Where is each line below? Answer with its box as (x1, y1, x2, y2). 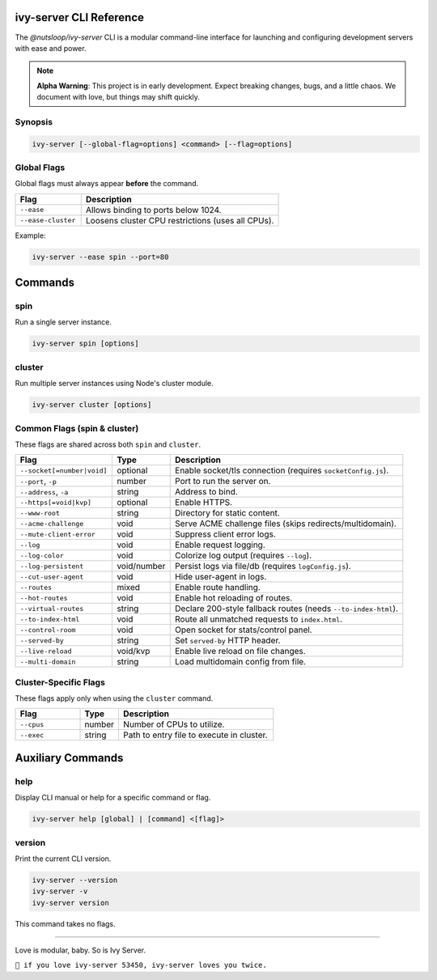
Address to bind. (175, 486, 238, 498)
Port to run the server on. (175, 476, 271, 487)
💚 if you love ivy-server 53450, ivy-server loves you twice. (15, 961, 267, 970)
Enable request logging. (175, 539, 266, 550)
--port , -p (19, 476, 57, 487)
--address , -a (19, 486, 69, 498)
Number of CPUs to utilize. (122, 719, 225, 730)
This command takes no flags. (15, 918, 117, 928)
